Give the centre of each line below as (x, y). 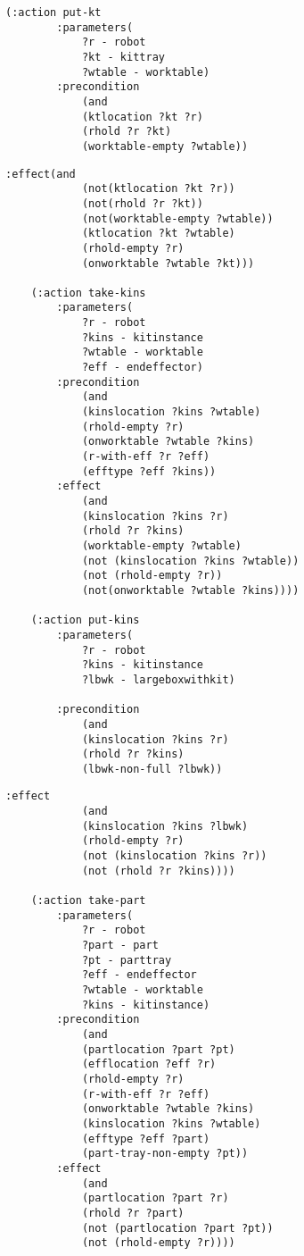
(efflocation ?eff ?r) (149, 1064)
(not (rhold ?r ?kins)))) (158, 871)
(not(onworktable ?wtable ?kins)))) (190, 590)
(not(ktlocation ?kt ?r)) (158, 189)
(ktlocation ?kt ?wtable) (158, 234)
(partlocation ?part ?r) (155, 1198)
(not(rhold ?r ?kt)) (142, 203)
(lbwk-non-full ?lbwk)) (152, 769)
